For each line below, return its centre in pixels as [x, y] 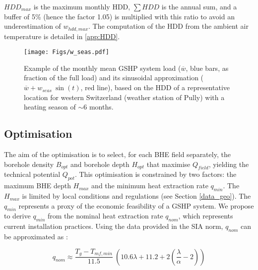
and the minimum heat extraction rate [150, 186]
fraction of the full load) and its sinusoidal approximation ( [114, 78]
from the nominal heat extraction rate [105, 216]
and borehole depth [100, 164]
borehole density [29, 164]
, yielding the [229, 164]
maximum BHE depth [37, 186]
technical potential [32, 174]
